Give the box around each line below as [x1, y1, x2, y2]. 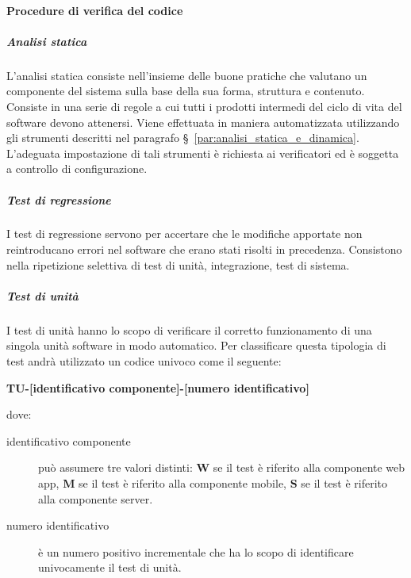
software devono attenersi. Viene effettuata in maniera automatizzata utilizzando [6, 113, 400, 130]
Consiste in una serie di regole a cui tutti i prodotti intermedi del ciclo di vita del [6, 98, 402, 114]
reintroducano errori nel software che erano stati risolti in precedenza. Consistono [6, 241, 402, 258]
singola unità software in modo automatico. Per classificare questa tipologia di [6, 337, 386, 354]
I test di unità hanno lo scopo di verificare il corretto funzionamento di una [6, 321, 372, 338]
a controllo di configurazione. [6, 160, 148, 177]
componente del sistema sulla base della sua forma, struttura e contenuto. [6, 82, 365, 99]
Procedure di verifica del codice [6, 2, 183, 18]
